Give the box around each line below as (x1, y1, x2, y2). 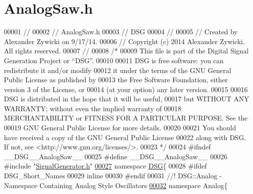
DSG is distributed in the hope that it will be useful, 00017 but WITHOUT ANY (4, 94, 250, 104)
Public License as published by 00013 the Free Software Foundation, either (4, 74, 228, 85)
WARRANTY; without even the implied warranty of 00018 (4, 103, 182, 113)
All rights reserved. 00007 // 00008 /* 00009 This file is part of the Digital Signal (4, 46, 249, 56)
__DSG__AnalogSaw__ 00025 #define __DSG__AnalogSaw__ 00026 (4, 151, 228, 161)
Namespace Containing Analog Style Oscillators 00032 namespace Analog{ (4, 180, 228, 190)
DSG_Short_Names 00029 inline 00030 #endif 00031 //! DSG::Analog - (4, 170, 222, 181)
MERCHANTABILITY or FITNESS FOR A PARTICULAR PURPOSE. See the (4, 113, 248, 123)
